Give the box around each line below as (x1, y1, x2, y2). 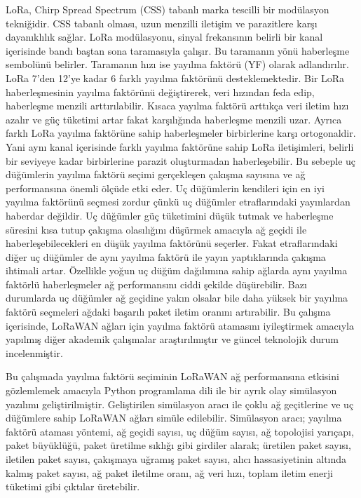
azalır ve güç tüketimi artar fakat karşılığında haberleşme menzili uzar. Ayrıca (6, 112, 342, 126)
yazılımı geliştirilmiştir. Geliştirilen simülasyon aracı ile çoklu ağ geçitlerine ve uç (6, 396, 354, 411)
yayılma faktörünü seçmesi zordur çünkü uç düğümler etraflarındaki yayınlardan (6, 194, 350, 209)
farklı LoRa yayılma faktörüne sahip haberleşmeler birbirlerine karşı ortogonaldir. (6, 126, 356, 140)
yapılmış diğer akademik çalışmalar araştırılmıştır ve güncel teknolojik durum (6, 332, 339, 346)
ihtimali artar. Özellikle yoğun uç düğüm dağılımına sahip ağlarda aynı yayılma (6, 263, 348, 278)
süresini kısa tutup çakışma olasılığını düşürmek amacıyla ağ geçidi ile (6, 222, 307, 236)
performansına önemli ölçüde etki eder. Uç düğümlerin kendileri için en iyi (6, 180, 325, 195)
